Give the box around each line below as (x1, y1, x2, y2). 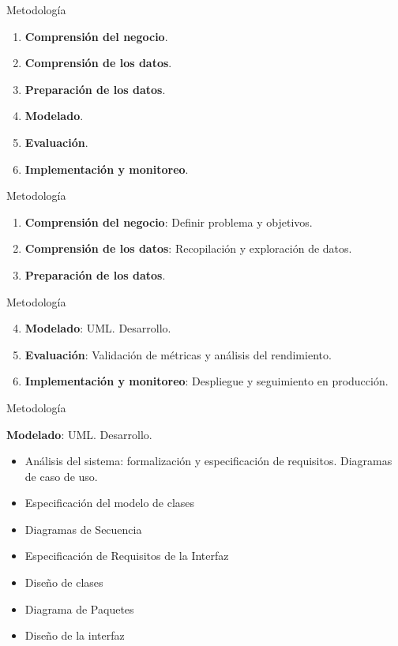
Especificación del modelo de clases (24, 494, 195, 511)
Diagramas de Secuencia (24, 520, 142, 537)
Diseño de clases (24, 574, 103, 591)
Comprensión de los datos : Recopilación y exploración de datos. (24, 240, 352, 257)
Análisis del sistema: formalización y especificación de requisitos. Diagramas (24, 453, 392, 469)
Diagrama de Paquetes (24, 600, 134, 617)
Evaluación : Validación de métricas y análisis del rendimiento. (24, 346, 332, 362)
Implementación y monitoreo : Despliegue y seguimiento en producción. (24, 373, 389, 389)
